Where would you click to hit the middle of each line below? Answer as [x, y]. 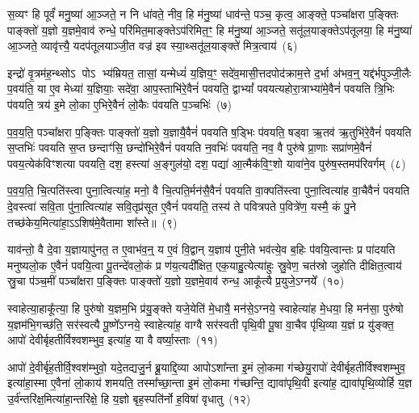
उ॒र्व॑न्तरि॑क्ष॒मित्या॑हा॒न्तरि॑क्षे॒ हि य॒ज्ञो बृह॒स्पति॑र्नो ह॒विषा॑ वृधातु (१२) [129, 398]
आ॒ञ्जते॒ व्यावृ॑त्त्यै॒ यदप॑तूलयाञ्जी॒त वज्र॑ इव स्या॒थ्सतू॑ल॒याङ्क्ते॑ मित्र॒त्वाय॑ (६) [153, 46]
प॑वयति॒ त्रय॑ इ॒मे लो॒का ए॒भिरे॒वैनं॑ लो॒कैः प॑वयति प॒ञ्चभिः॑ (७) [119, 104]
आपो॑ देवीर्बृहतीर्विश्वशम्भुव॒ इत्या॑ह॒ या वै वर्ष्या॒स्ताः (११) [113, 340]
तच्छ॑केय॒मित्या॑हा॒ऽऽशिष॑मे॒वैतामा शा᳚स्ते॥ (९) [92, 222]
